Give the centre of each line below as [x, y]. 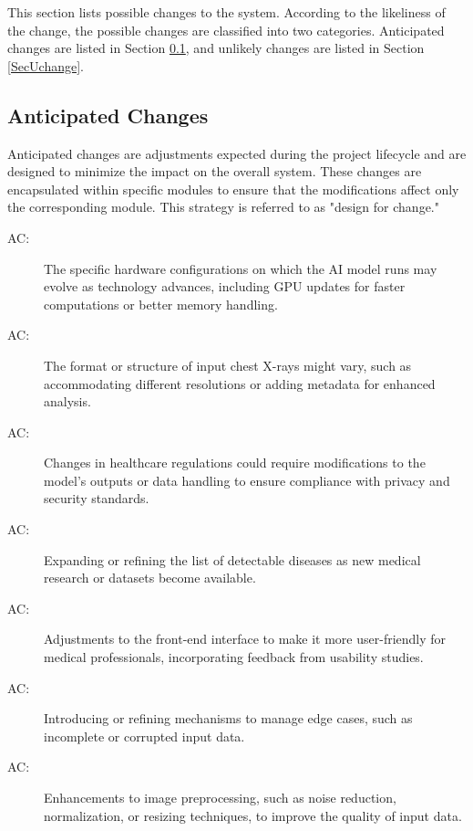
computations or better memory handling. [161, 304]
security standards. [97, 498]
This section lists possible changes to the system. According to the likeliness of [226, 12]
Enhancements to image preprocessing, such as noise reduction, [220, 798]
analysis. [67, 401]
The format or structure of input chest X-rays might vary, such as [228, 365]
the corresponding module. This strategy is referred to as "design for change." [223, 207]
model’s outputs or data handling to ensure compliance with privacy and [247, 480]
